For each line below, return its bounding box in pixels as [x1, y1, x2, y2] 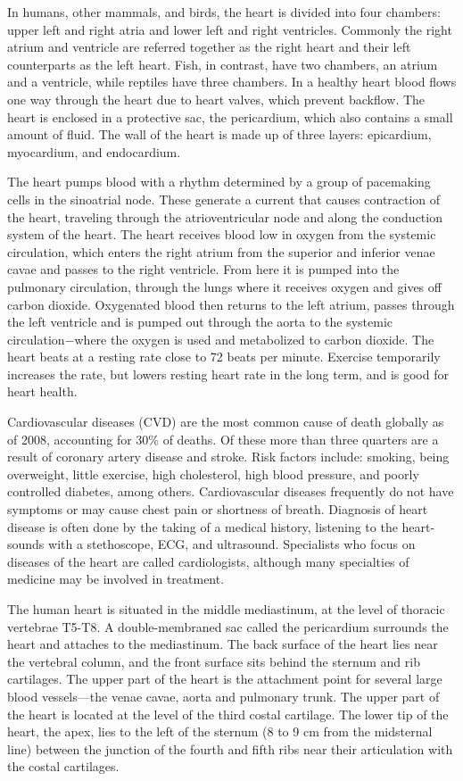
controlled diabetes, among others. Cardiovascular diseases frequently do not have [7, 482, 454, 501]
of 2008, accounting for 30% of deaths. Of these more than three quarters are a [7, 429, 439, 448]
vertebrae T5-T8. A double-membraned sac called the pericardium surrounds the [7, 617, 449, 636]
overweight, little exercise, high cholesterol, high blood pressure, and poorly [7, 464, 419, 483]
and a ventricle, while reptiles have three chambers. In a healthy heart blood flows [7, 72, 457, 91]
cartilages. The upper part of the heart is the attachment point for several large [7, 669, 442, 688]
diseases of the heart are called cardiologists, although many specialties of [7, 552, 409, 570]
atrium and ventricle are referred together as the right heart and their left [7, 37, 411, 56]
